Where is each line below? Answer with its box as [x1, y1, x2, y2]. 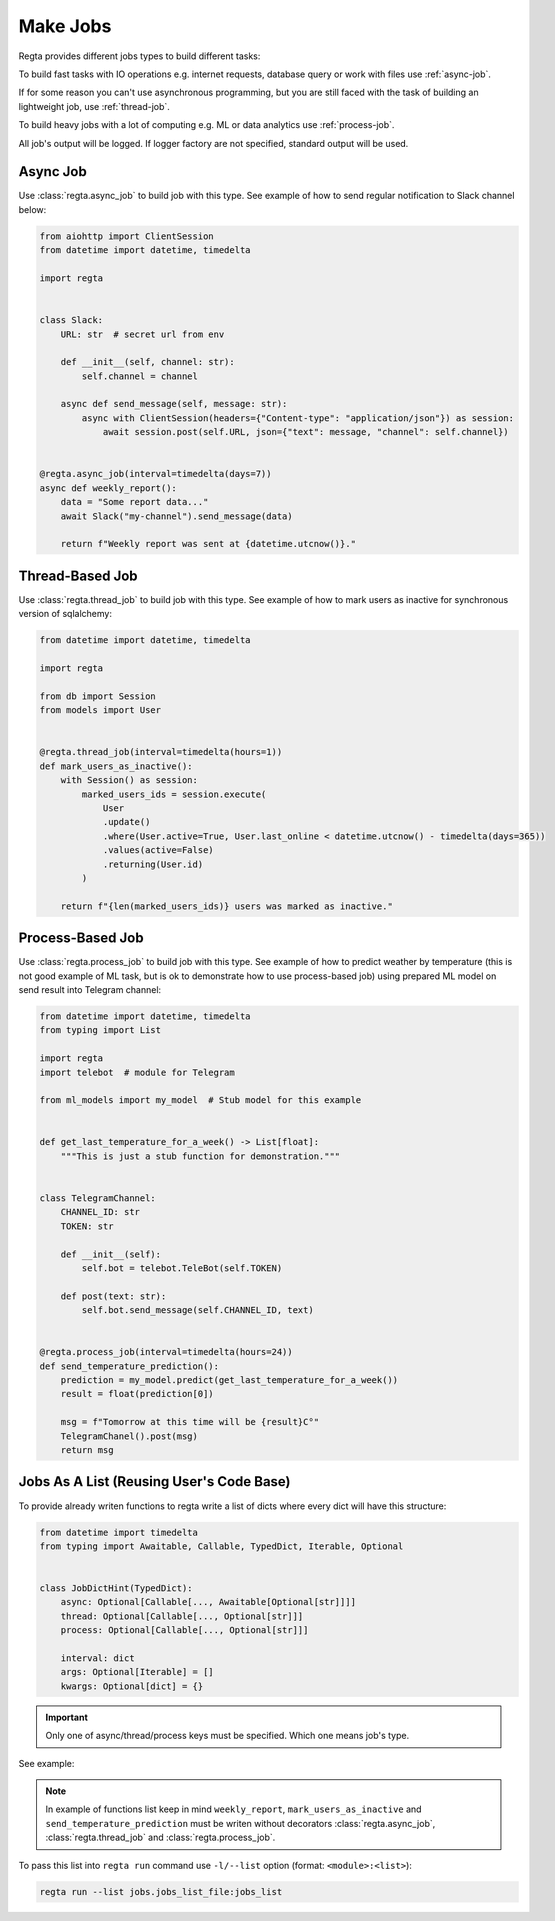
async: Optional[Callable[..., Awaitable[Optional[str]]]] [60, 1596, 357, 1608]
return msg [60, 1445, 114, 1456]
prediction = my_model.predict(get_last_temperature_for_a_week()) [60, 1375, 399, 1386]
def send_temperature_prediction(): [39, 1360, 220, 1372]
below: [18, 203, 47, 215]
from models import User [39, 705, 162, 716]
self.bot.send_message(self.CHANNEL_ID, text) [81, 1305, 314, 1316]
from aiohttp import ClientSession [39, 230, 214, 242]
